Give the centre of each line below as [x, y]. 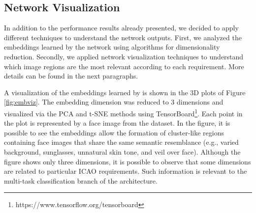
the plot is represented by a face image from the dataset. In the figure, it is [117, 123]
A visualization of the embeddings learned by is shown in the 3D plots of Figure [125, 92]
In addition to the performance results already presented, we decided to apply [121, 28]
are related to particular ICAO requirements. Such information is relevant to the [126, 171]
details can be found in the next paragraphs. [71, 76]
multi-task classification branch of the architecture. [81, 180]
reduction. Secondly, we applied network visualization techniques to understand [124, 56]
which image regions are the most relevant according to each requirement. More [124, 66]
